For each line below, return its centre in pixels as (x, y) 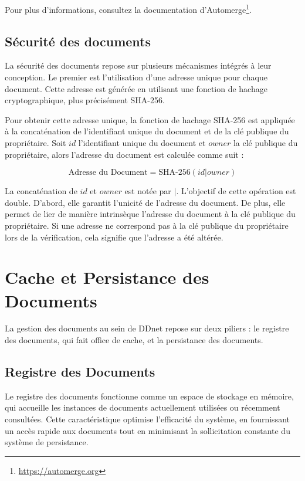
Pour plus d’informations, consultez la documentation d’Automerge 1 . (128, 9)
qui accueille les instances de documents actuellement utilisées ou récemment (143, 407)
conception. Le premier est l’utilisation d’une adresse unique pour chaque (136, 77)
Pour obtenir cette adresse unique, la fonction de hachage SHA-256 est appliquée (150, 119)
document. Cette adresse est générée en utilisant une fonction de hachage (136, 88)
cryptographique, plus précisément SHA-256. (85, 100)
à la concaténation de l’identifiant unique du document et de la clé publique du (147, 131)
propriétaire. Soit (35, 143)
